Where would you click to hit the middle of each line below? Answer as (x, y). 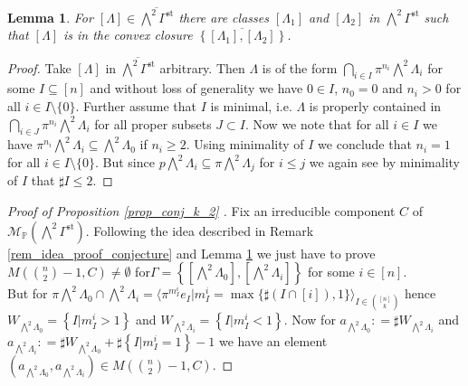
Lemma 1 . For (50, 17)
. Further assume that (136, 106)
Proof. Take (39, 67)
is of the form (300, 67)
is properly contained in (375, 106)
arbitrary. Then (202, 67)
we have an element (273, 341)
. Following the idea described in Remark (200, 230)
